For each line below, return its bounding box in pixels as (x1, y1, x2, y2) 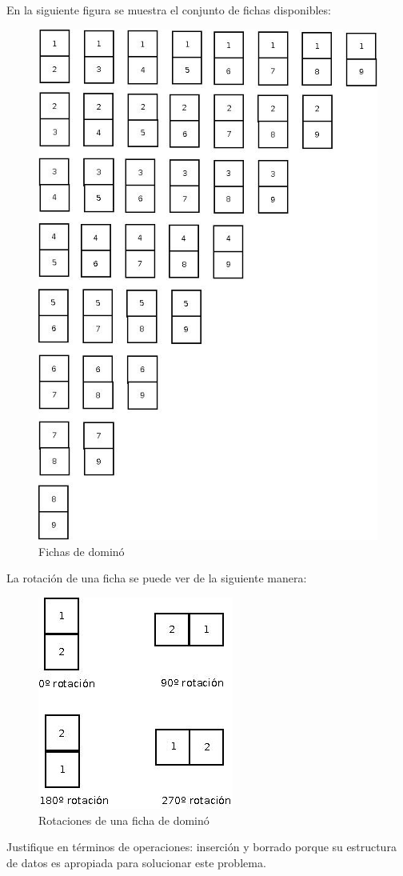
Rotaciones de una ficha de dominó (38, 811, 209, 828)
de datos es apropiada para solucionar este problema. (6, 854, 266, 870)
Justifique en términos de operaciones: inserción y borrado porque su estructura (6, 838, 397, 855)
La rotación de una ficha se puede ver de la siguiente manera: (6, 570, 307, 586)
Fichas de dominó (38, 542, 125, 559)
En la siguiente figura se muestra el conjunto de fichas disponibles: (6, 2, 331, 18)
